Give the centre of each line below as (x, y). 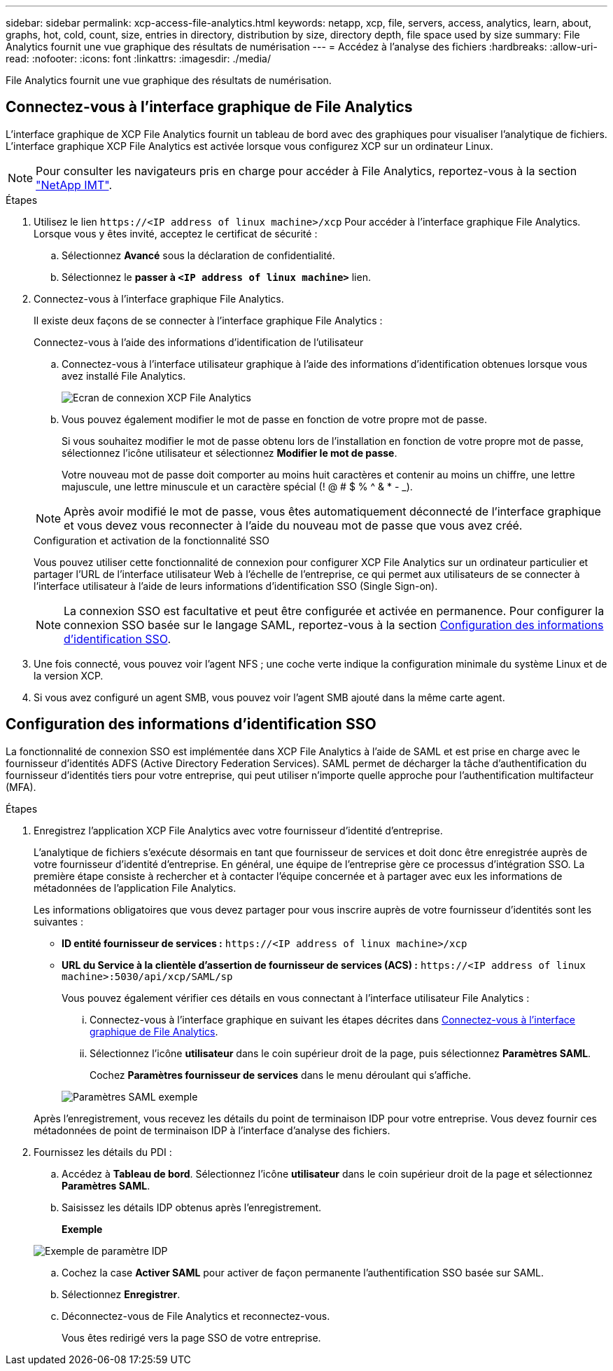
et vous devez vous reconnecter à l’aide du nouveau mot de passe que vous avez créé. (293, 525)
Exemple (82, 1229)
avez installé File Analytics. (124, 376)
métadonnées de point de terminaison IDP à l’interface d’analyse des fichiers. (212, 1130)
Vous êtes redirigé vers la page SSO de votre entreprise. (191, 1337)
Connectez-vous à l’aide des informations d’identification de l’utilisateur (199, 342)
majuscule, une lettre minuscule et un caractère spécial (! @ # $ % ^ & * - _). (237, 486)
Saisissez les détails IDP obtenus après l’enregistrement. (192, 1207)
